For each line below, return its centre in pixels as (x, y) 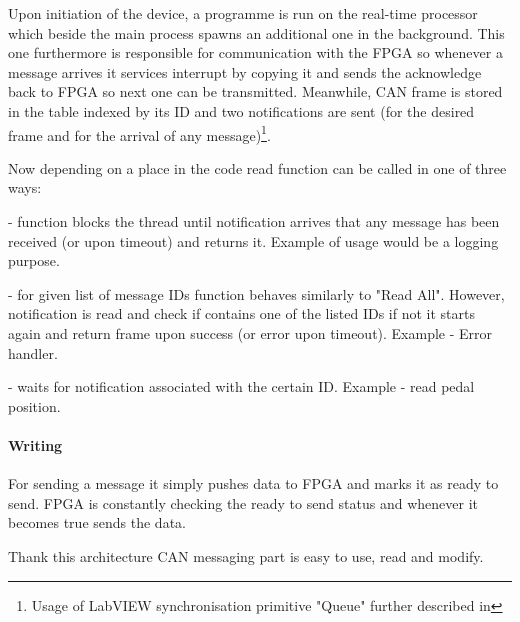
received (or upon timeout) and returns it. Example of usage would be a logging (253, 240)
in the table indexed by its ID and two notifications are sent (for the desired (241, 110)
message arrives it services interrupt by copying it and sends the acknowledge (245, 71)
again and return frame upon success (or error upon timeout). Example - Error (250, 332)
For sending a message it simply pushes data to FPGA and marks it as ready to (253, 483)
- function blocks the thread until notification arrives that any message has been (254, 221)
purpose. (34, 260)
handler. (33, 352)
